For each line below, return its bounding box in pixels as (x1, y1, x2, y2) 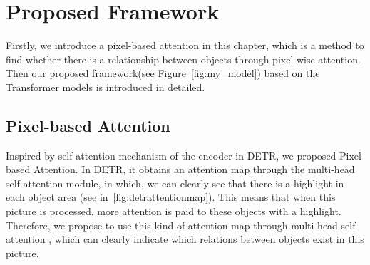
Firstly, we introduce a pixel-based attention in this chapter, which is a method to (6, 38, 364, 53)
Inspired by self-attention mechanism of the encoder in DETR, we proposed (6, 147, 336, 162)
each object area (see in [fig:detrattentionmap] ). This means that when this (6, 189, 336, 204)
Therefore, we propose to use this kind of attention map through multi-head (6, 217, 338, 232)
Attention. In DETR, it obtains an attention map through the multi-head (33, 162, 355, 177)
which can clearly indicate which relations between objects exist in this (54, 232, 364, 246)
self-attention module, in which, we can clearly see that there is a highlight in (6, 175, 344, 190)
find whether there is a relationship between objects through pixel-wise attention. (6, 51, 361, 66)
